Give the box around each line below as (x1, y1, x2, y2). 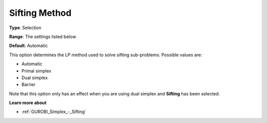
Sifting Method (9, 7, 72, 18)
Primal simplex (21, 68, 51, 74)
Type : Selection (9, 25, 42, 31)
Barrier (21, 82, 36, 87)
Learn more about (9, 100, 47, 106)
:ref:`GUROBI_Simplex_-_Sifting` (21, 109, 87, 115)
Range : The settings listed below (9, 34, 76, 40)
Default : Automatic (9, 42, 48, 49)
